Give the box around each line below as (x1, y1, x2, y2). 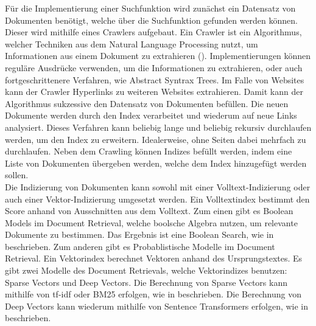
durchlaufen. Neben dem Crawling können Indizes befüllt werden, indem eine (5, 145, 292, 158)
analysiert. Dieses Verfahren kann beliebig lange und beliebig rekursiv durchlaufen (5, 120, 312, 133)
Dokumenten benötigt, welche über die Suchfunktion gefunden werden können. (5, 13, 298, 26)
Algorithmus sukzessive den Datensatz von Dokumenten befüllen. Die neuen (5, 97, 289, 109)
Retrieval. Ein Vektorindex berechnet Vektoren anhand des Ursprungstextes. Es (5, 252, 303, 265)
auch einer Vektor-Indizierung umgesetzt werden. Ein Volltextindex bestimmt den (5, 192, 310, 205)
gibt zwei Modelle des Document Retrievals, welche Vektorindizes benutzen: (5, 264, 287, 277)
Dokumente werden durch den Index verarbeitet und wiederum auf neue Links (5, 109, 297, 122)
